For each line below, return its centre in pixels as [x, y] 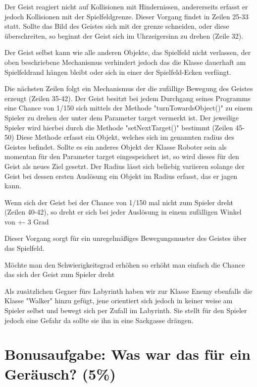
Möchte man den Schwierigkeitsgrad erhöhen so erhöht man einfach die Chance [125, 264]
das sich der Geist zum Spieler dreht [60, 274]
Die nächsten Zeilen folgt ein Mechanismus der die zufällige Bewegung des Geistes [129, 88]
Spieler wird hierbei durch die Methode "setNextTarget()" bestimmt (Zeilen [119, 127]
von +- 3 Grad [27, 221]
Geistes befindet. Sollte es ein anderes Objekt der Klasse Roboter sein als [116, 146]
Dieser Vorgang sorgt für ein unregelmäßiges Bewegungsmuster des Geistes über [126, 238]
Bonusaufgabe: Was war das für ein [128, 354]
